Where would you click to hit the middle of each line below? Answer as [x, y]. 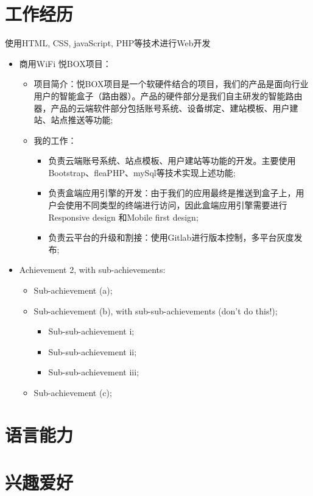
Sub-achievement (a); [73, 290]
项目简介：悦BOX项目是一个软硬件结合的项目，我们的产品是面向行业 [171, 84]
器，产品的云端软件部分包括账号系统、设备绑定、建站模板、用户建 [166, 108]
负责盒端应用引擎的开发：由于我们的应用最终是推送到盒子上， [172, 193]
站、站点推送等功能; [73, 120]
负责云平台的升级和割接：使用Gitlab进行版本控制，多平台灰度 [171, 237]
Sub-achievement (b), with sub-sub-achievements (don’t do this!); [156, 310]
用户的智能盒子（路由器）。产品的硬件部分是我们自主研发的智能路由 [168, 95]
